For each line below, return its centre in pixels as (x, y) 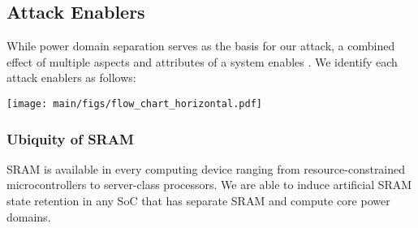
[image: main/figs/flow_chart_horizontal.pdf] (134, 103)
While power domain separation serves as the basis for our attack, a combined (201, 46)
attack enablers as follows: (71, 77)
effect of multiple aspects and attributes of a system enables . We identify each (202, 61)
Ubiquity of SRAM (70, 138)
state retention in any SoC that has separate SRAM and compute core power (198, 201)
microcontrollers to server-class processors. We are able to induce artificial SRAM (209, 185)
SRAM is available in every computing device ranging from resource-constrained (206, 168)
